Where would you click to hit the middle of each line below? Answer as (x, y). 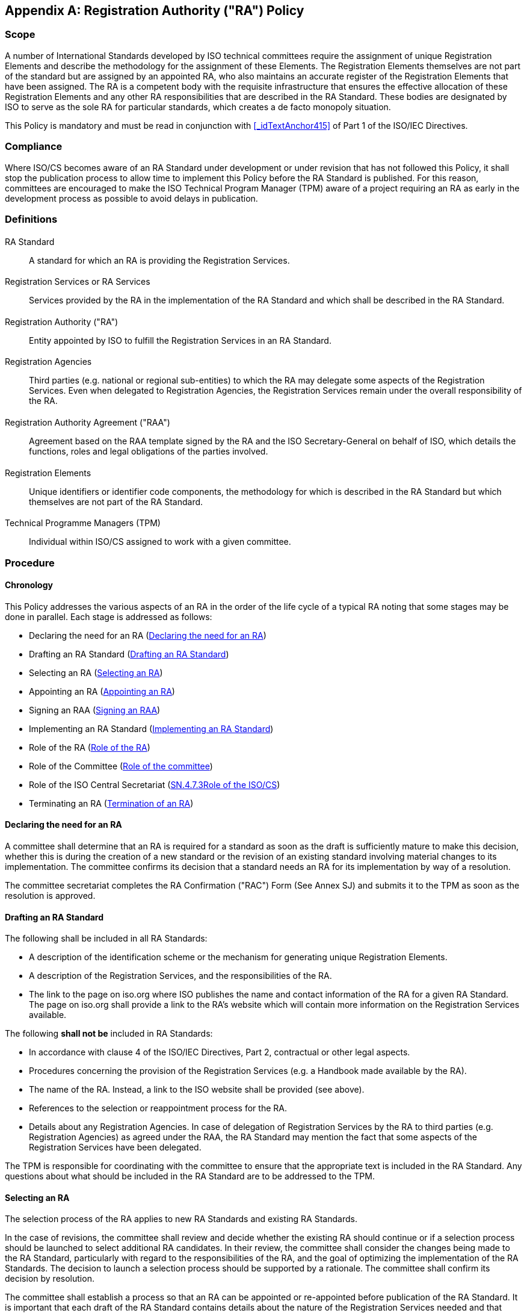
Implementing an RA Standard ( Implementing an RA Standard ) (151, 728)
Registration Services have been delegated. (115, 1147)
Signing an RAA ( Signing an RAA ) (95, 710)
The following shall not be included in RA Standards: (109, 1034)
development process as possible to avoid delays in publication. (131, 198)
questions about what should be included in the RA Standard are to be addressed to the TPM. (190, 1176)
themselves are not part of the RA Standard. (116, 501)
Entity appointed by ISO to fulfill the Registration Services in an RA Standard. (180, 340)
